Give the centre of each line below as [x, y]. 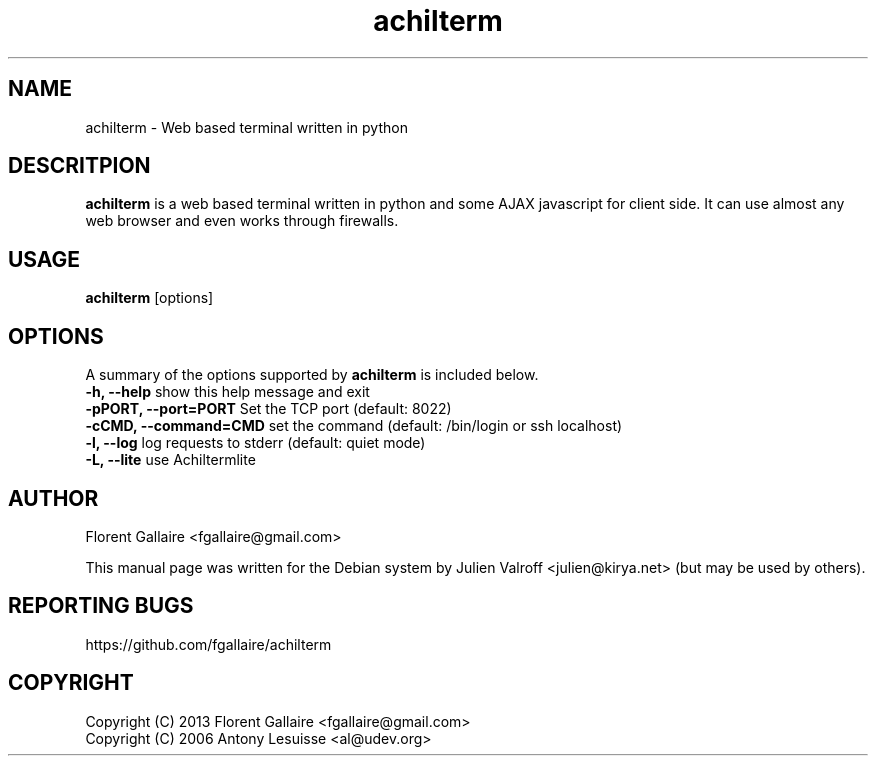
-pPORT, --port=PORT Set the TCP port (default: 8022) [268, 409]
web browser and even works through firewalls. [242, 221]
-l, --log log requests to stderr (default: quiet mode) [255, 443]
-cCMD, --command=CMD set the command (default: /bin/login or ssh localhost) [354, 426]
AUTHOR [53, 498]
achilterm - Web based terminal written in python [246, 127]
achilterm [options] [149, 298]
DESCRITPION [79, 166]
